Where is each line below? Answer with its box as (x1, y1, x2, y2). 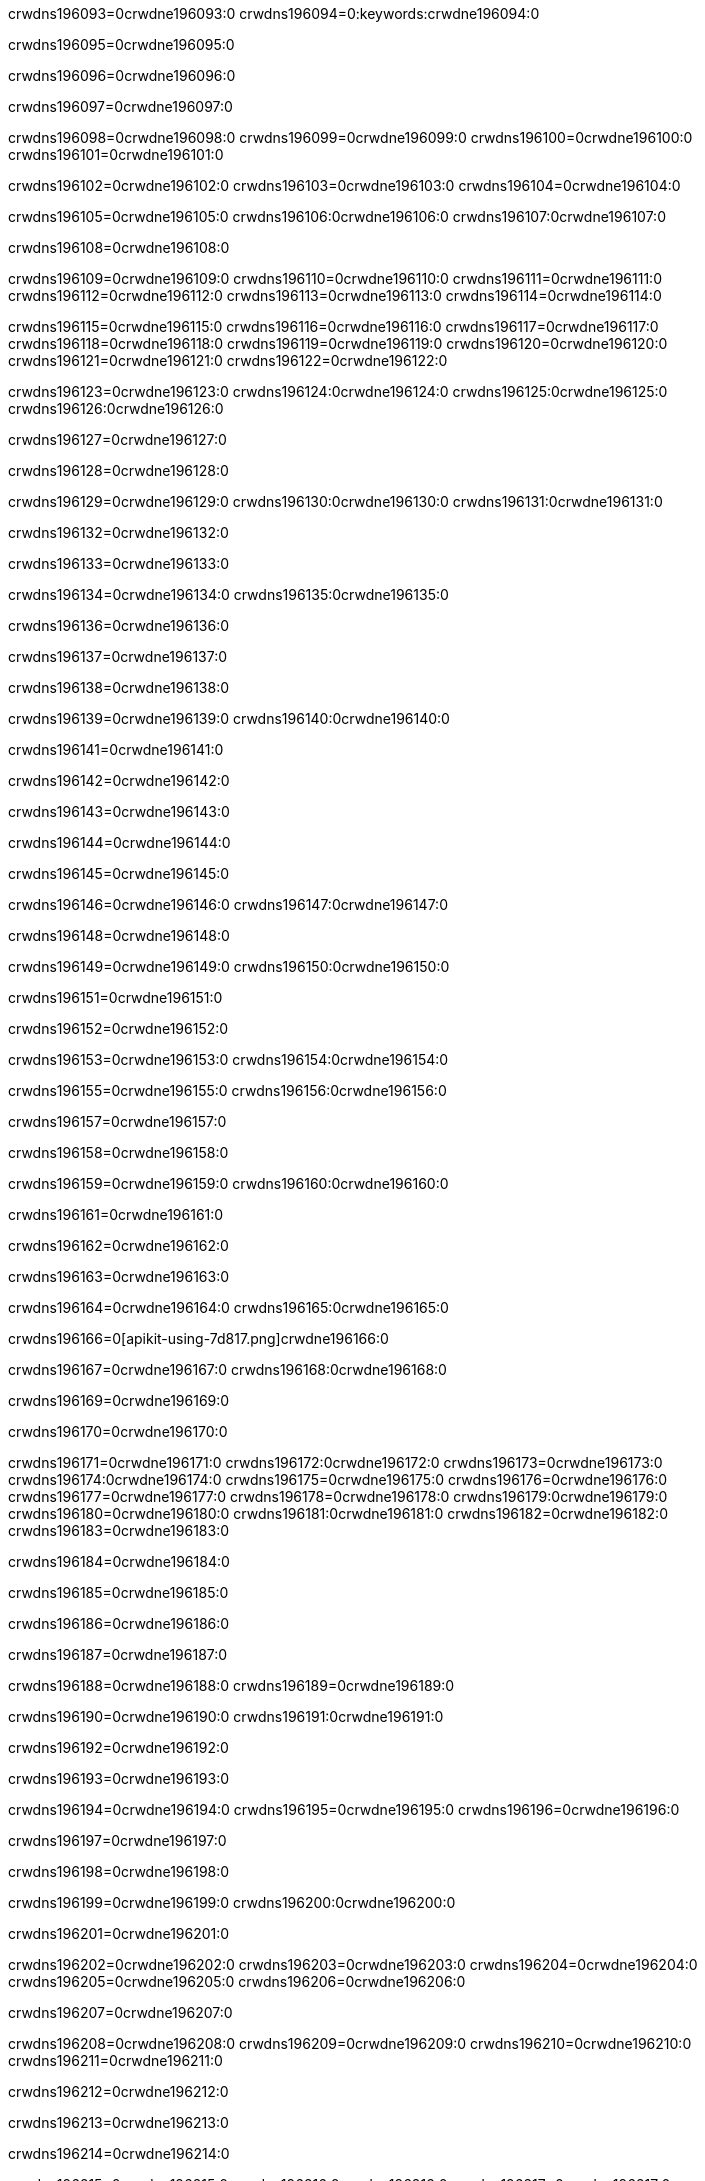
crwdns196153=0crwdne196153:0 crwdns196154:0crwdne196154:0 (8, 1051, 449, 1068)
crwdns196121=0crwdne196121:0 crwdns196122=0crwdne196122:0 (8, 352, 448, 369)
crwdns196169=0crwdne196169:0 (8, 1392, 230, 1409)
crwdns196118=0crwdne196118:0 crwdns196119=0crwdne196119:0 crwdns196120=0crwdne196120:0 (8, 335, 668, 352)
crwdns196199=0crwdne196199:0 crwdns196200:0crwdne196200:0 (8, 1894, 456, 1911)
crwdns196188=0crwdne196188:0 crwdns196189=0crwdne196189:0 (8, 1677, 455, 1694)
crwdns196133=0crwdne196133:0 (8, 555, 229, 572)
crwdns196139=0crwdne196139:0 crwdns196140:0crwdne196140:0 (8, 710, 450, 727)
